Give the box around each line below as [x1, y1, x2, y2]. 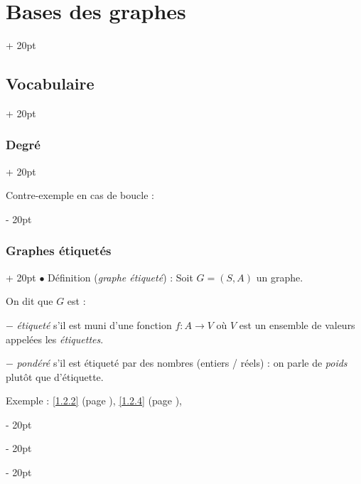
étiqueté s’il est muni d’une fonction [16, 317, 172, 332]
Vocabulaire [6, 72, 95, 95]
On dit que [6, 294, 53, 308]
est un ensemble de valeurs [239, 317, 355, 332]
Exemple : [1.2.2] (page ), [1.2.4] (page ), [6, 393, 182, 408]
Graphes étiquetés [6, 242, 112, 259]
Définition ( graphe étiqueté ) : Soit [48, 269, 193, 284]
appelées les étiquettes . [6, 331, 104, 346]
